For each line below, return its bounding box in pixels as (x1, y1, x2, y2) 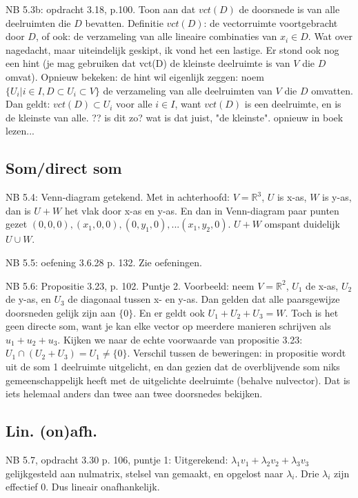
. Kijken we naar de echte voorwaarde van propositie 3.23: (57, 332, 303, 346)
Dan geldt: (6, 97, 50, 111)
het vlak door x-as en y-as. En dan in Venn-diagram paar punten (64, 203, 339, 217)
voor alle (116, 97, 152, 111)
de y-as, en (6, 292, 51, 306)
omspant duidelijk (264, 217, 340, 231)
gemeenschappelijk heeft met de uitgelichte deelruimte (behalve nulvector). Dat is (6, 372, 350, 387)
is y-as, (322, 190, 352, 204)
